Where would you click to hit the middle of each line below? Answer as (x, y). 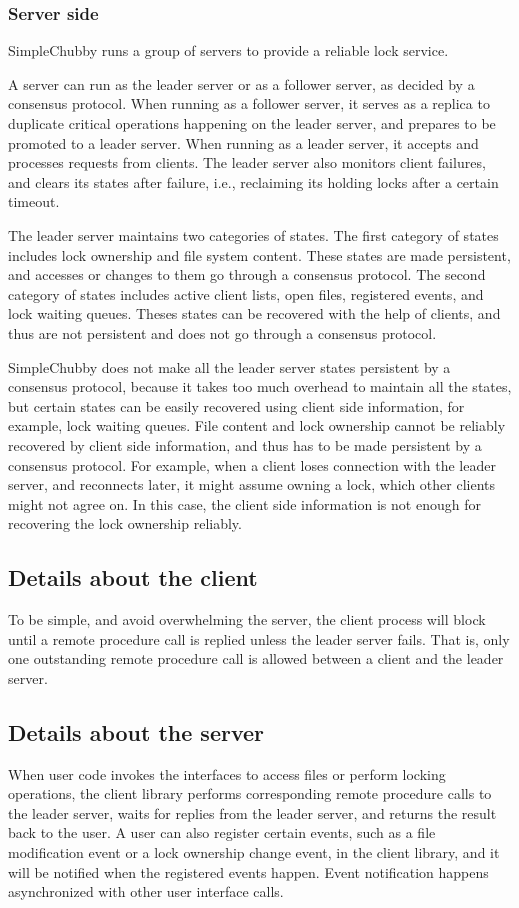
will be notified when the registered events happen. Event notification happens (248, 871)
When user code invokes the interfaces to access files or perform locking (227, 773)
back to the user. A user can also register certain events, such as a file (222, 832)
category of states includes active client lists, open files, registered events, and (246, 293)
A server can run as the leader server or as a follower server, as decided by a (241, 83)
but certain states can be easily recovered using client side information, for (236, 405)
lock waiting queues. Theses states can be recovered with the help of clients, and (254, 313)
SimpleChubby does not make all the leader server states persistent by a (229, 366)
